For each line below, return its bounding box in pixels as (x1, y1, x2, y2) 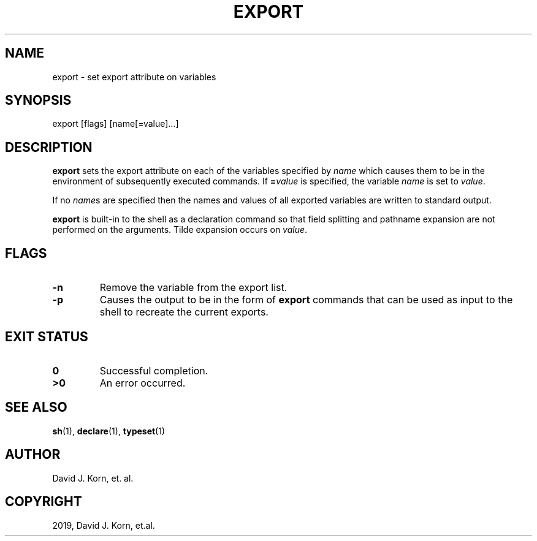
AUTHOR (5, 447, 61, 463)
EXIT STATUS (5, 328, 88, 344)
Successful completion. (99, 364, 208, 377)
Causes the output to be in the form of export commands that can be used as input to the (99, 293, 513, 306)
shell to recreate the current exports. (99, 306, 268, 319)
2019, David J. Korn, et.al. (52, 520, 155, 531)
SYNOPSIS (5, 93, 72, 108)
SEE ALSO (5, 399, 67, 415)
